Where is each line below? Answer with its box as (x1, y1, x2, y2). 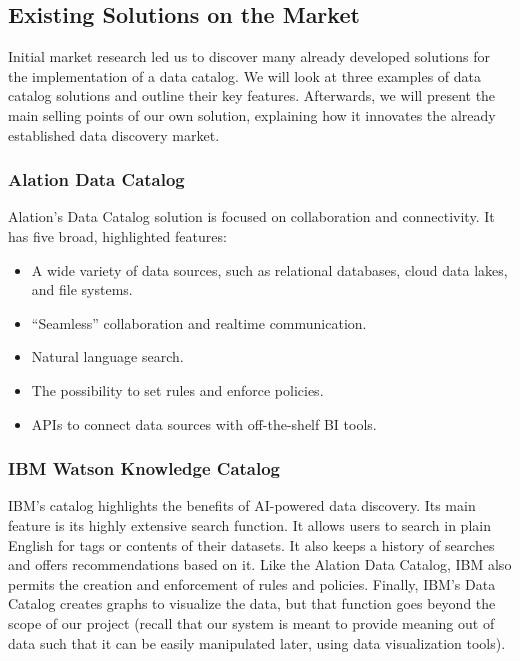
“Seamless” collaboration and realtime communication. (31, 312, 367, 333)
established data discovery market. (8, 124, 220, 145)
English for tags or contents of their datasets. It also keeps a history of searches (8, 534, 495, 555)
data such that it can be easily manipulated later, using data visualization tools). (8, 632, 506, 653)
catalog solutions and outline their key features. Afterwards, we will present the (8, 85, 496, 106)
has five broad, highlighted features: (8, 225, 227, 246)
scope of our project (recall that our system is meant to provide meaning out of (8, 612, 495, 633)
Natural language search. (31, 346, 184, 367)
